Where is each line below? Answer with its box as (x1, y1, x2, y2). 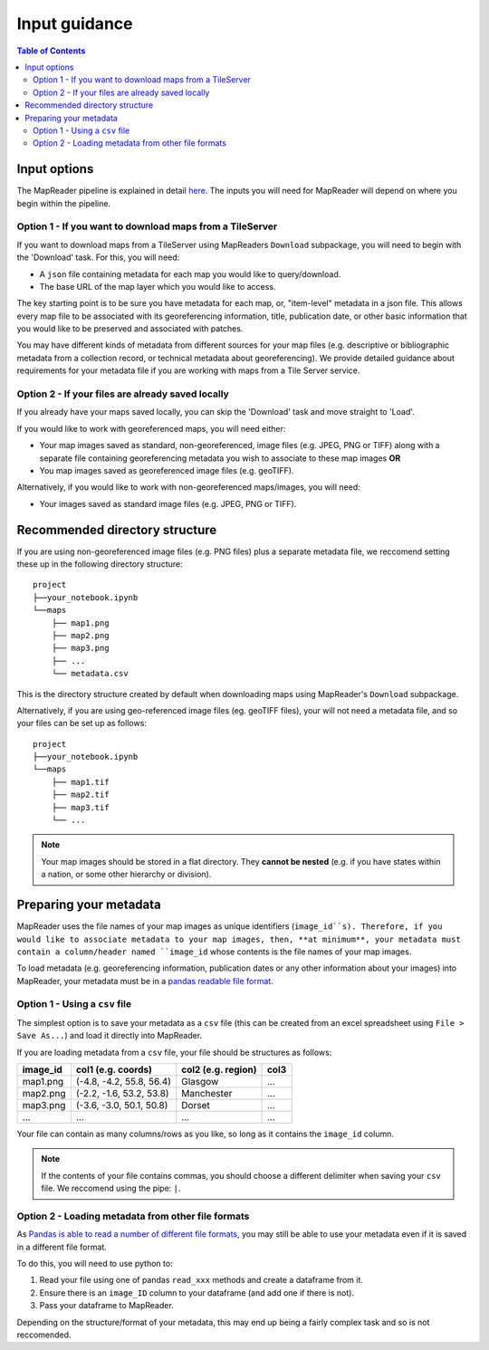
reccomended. (16, 1329, 72, 1340)
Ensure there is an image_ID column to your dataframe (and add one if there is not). (39, 1287, 355, 1298)
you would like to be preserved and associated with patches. (16, 323, 244, 334)
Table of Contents (16, 45, 86, 56)
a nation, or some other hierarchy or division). (41, 869, 212, 880)
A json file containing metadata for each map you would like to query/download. (39, 268, 341, 280)
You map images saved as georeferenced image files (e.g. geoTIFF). (39, 464, 294, 475)
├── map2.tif (51, 790, 110, 800)
